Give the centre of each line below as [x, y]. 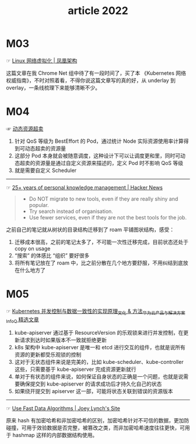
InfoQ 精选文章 [22, 320]
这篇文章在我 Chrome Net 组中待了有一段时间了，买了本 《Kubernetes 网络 [96, 73]
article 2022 [98, 11]
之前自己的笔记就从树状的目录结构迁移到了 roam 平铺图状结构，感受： [90, 229]
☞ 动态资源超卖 [25, 128]
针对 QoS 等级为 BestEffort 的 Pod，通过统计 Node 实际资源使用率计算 [99, 141]
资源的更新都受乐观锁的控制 [48, 354]
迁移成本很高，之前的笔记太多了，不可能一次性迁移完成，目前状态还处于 [101, 242]
